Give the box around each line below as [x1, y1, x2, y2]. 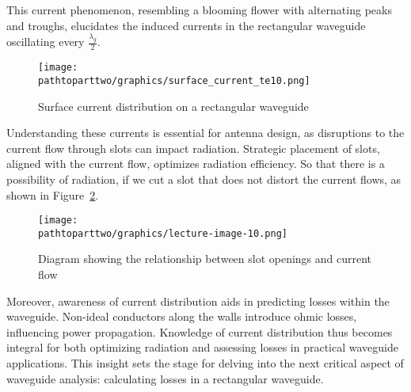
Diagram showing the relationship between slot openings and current [38, 250, 372, 267]
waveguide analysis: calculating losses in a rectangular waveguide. [6, 370, 324, 386]
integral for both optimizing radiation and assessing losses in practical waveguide [6, 339, 398, 356]
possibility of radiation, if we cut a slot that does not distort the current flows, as [6, 170, 401, 187]
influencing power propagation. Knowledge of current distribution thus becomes [6, 323, 393, 340]
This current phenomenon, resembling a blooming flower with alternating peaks [6, 2, 392, 17]
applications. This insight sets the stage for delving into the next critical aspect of [6, 355, 404, 371]
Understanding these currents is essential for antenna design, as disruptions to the [6, 124, 405, 141]
